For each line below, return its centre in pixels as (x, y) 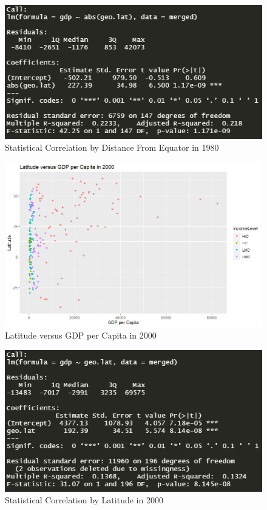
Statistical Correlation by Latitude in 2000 (84, 500)
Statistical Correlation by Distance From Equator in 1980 (112, 147)
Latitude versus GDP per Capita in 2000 (81, 335)
